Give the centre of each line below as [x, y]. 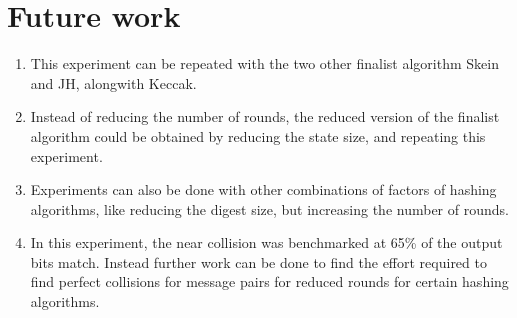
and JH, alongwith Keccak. [113, 82]
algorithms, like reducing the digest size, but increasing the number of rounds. [269, 208]
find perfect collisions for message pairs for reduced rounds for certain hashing [269, 281]
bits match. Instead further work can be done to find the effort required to [258, 261]
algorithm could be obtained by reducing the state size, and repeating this [258, 135]
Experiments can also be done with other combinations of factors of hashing [263, 189]
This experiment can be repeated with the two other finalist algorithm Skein [264, 63]
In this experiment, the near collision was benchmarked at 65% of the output [266, 242]
